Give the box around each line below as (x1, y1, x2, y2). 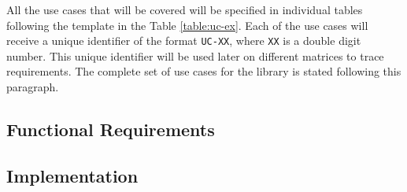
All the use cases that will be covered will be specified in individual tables (6, 2, 363, 17)
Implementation (6, 163, 139, 187)
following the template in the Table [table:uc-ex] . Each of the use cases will (6, 17, 368, 33)
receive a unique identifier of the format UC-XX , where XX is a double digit (6, 32, 361, 49)
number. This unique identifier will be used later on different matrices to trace (6, 47, 384, 64)
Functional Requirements (6, 117, 215, 142)
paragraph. (6, 79, 59, 95)
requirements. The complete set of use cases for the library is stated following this (6, 63, 401, 79)
